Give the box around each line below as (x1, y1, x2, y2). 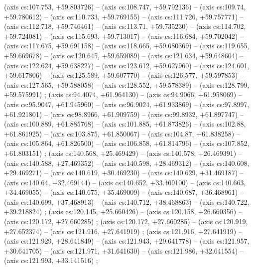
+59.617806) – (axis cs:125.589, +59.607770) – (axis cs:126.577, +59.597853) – (4, 70, 244, 80)
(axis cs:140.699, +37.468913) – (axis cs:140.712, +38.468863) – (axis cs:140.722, (4, 196, 250, 207)
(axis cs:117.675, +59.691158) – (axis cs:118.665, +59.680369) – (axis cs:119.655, (4, 40, 250, 51)
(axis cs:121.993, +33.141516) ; (4, 255, 98, 266)
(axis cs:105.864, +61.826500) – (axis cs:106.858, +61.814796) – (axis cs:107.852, (4, 138, 250, 148)
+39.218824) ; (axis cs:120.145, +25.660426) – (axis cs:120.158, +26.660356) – (4, 206, 242, 217)
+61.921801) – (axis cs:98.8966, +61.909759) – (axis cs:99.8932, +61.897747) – (4, 109, 244, 119)
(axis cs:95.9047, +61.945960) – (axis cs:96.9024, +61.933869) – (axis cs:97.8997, (4, 99, 250, 109)
